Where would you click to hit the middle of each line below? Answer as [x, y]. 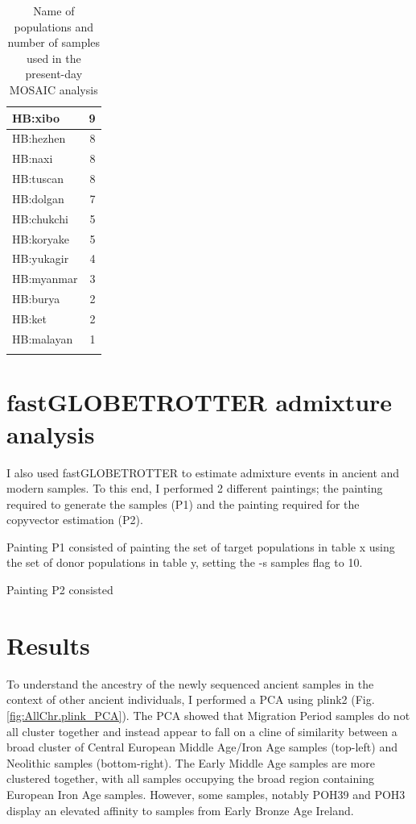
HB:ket [29, 318]
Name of [54, 10]
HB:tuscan [38, 179]
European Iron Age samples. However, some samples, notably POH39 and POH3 [206, 794]
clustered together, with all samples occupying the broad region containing [190, 778]
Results [48, 645]
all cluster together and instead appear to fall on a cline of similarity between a [202, 731]
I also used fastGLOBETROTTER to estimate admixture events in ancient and [203, 472]
